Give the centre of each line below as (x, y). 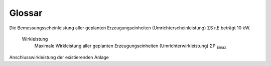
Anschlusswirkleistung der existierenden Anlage (59, 57)
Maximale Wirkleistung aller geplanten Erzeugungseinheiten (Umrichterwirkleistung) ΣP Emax (130, 46)
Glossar (26, 13)
